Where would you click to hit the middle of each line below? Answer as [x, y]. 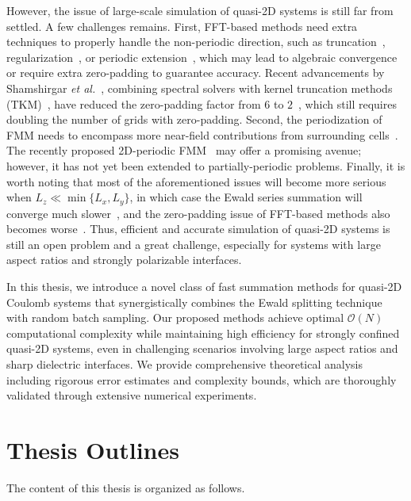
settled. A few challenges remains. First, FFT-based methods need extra [182, 26]
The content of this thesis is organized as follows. [126, 487]
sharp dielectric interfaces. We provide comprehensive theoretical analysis [184, 363]
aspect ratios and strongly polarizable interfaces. [124, 260]
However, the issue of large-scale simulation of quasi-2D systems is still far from [200, 10]
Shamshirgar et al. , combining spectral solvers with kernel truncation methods [200, 88]
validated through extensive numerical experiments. [132, 395]
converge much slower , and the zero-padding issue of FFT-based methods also [198, 213]
